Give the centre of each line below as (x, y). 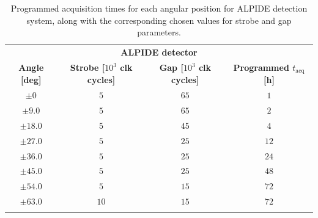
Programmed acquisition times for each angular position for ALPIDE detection (159, 8)
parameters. (159, 32)
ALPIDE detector (159, 52)
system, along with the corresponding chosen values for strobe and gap (159, 20)
